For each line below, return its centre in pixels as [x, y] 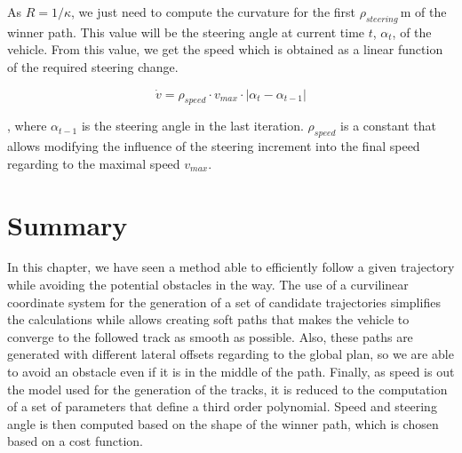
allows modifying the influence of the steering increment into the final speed [214, 146]
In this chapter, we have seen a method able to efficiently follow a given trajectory [231, 267]
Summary [68, 224]
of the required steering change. [93, 66]
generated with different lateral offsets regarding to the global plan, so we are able [231, 354]
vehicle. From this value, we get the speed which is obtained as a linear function [225, 49]
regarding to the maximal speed [94, 163]
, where [27, 126]
